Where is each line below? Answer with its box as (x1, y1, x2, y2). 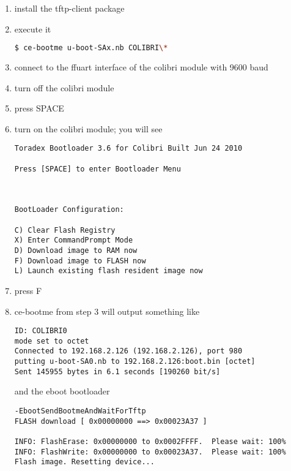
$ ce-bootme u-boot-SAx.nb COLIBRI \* (14, 43, 168, 53)
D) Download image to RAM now (14, 246, 138, 255)
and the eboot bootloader (14, 385, 110, 398)
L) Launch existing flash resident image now (14, 266, 203, 276)
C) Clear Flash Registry (14, 225, 116, 235)
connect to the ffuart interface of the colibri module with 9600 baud (14, 61, 268, 73)
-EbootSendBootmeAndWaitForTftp (14, 407, 146, 416)
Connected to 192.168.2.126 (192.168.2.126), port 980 (14, 347, 243, 356)
